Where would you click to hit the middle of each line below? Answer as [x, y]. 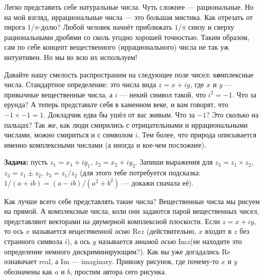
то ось [14, 231]
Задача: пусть [26, 162]
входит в [218, 231]
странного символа [33, 241]
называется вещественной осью [81, 231]
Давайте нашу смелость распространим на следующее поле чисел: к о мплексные [129, 74]
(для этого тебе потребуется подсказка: [140, 173]
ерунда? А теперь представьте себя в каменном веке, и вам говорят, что [116, 104]
